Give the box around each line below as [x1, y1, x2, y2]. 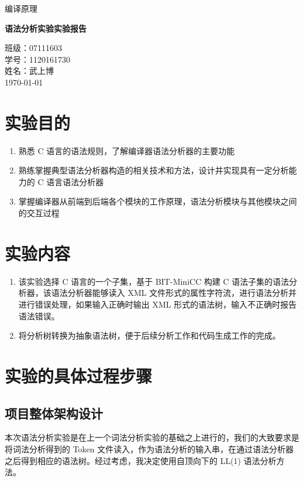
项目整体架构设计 [5, 404, 103, 422]
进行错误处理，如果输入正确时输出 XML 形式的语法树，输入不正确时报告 [18, 298, 297, 310]
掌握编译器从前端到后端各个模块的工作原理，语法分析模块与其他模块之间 [18, 195, 297, 207]
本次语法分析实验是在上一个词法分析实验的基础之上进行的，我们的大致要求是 [5, 431, 299, 444]
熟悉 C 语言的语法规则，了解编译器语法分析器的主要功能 [18, 144, 235, 156]
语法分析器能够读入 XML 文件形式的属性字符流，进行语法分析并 [51, 286, 297, 299]
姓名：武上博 [5, 64, 54, 77]
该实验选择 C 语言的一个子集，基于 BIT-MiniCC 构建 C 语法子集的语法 [18, 275, 289, 287]
